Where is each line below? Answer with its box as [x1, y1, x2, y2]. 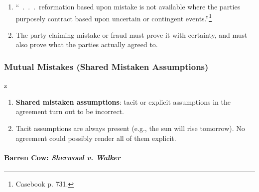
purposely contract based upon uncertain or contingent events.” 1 [15, 11, 212, 23]
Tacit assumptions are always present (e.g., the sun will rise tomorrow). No [15, 123, 245, 133]
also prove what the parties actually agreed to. [15, 39, 158, 50]
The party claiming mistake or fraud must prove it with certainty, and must [15, 29, 248, 40]
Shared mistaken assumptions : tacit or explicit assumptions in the [15, 96, 231, 107]
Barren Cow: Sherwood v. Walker [4, 152, 121, 162]
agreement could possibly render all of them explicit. [15, 132, 176, 143]
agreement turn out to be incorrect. [15, 106, 124, 117]
